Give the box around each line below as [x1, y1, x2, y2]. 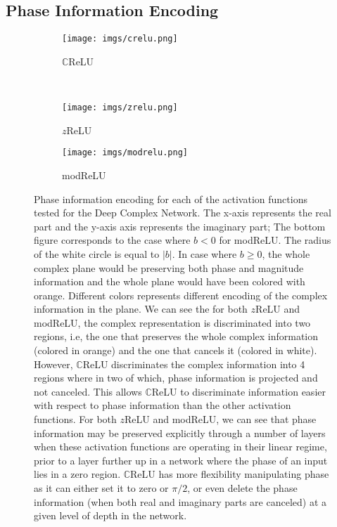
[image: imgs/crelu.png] [62, 34, 178, 44]
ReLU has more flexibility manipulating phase [130, 467, 329, 481]
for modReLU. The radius [219, 233, 331, 247]
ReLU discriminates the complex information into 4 [82, 356, 305, 371]
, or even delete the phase [187, 481, 298, 495]
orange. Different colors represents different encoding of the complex [34, 287, 328, 302]
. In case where [172, 246, 237, 261]
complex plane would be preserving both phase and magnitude [34, 260, 304, 275]
